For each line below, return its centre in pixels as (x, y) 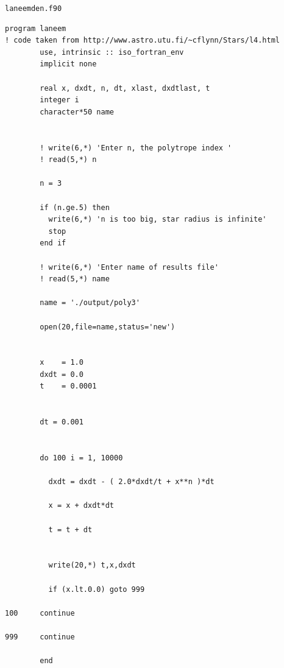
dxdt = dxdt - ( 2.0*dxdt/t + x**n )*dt (131, 482)
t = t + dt (70, 529)
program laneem (36, 28)
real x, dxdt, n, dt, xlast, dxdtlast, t (125, 88)
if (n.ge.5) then (75, 207)
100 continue (40, 613)
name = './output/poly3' (90, 303)
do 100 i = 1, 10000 (81, 458)
